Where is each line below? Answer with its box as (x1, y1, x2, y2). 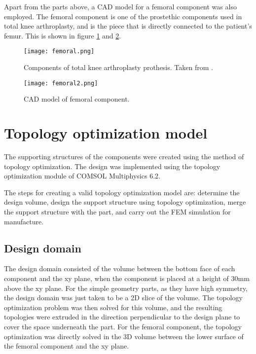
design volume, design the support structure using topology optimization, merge (4, 197, 246, 207)
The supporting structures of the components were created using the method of (4, 151, 244, 161)
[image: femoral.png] (24, 48, 95, 55)
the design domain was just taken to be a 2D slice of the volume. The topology (4, 292, 243, 303)
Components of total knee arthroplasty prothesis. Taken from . (24, 62, 213, 72)
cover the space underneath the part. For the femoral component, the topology (4, 321, 242, 331)
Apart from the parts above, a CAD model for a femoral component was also (4, 1, 237, 11)
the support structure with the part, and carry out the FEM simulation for (4, 206, 231, 216)
